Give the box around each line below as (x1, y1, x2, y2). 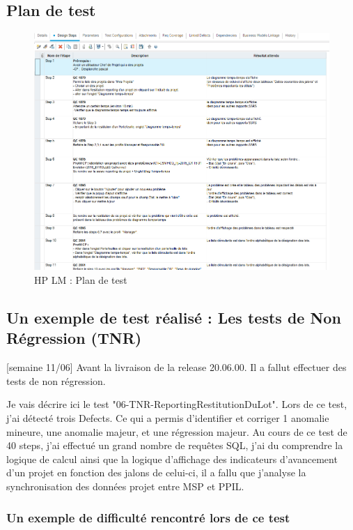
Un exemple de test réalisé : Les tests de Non (6, 307, 341, 328)
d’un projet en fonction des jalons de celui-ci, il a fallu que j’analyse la (6, 465, 306, 480)
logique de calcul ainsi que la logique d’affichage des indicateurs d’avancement (6, 451, 338, 466)
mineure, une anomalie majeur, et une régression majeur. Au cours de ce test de (6, 424, 347, 439)
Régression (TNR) (6, 327, 142, 349)
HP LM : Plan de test (34, 273, 127, 287)
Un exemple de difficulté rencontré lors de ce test (6, 508, 290, 526)
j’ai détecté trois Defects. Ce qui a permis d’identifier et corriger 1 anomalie (6, 411, 329, 425)
